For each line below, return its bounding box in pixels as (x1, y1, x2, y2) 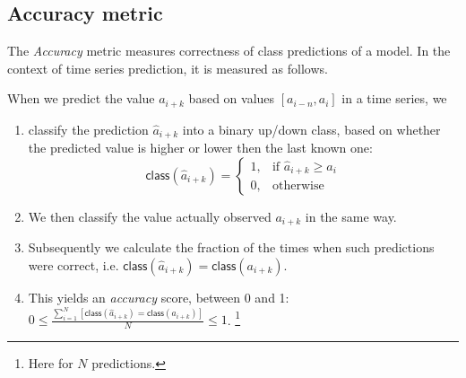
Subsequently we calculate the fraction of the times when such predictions (28, 238, 435, 257)
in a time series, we (341, 89, 447, 108)
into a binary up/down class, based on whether (182, 119, 441, 138)
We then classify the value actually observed (28, 207, 272, 225)
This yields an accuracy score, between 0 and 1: (28, 287, 289, 306)
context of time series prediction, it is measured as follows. (7, 58, 328, 77)
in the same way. (305, 207, 397, 225)
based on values (188, 89, 275, 108)
